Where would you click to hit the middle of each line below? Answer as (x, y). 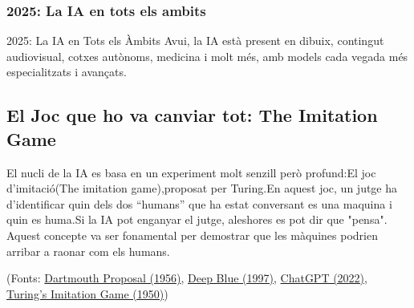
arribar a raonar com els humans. (88, 251)
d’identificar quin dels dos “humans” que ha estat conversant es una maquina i (199, 203)
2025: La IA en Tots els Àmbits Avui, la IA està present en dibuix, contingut (195, 41)
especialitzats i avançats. (67, 72)
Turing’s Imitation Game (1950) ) (87, 293)
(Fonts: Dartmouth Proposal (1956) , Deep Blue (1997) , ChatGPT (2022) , (187, 278)
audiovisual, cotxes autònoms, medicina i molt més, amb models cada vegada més (207, 56)
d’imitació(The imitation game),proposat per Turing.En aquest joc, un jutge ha (202, 188)
